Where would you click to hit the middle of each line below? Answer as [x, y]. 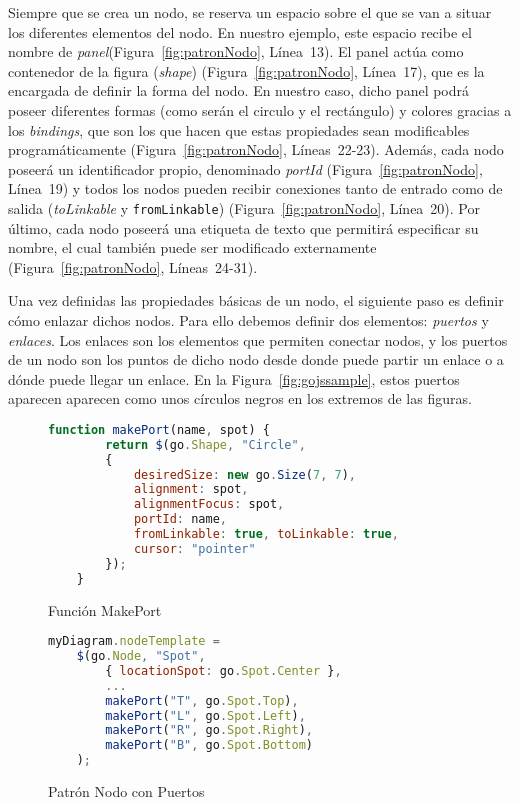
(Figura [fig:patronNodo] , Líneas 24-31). [133, 266]
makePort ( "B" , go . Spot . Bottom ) [209, 745]
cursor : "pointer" [194, 548]
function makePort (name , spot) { [159, 429]
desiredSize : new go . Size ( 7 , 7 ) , [244, 474]
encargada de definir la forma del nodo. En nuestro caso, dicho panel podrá [239, 90]
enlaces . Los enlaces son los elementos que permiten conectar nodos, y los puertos [258, 339]
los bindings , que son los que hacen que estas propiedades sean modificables [239, 129]
